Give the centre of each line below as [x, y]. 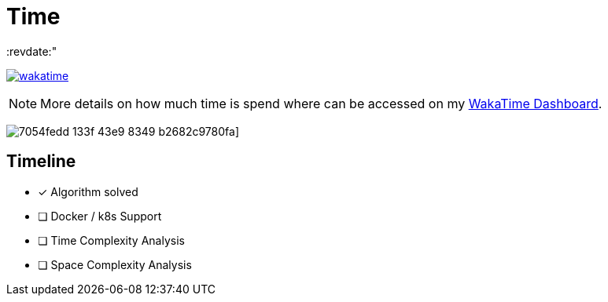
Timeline [41, 162]
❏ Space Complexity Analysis [115, 264]
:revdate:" [32, 51]
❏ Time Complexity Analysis [111, 240]
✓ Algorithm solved [88, 191]
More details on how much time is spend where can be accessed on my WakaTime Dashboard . [321, 103]
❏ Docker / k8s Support [100, 216]
